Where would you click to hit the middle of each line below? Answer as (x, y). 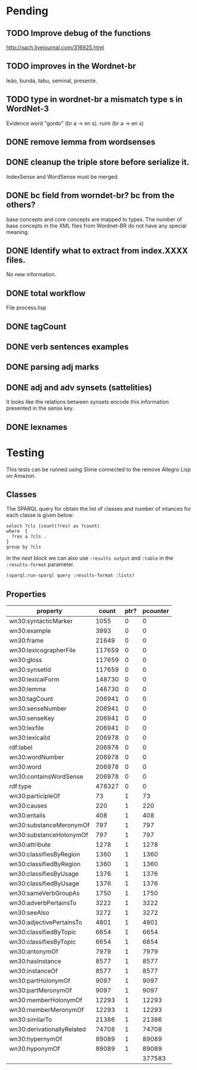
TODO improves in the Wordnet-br (71, 66)
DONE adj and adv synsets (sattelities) (79, 387)
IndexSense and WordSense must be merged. (63, 176)
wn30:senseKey (32, 718)
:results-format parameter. (40, 565)
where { (17, 531)
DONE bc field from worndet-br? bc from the (90, 196)
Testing (25, 452)
